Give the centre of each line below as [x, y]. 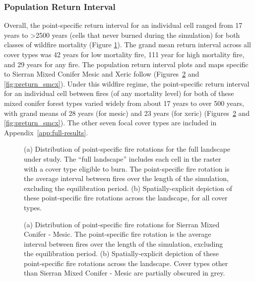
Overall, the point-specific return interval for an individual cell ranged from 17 [123, 25]
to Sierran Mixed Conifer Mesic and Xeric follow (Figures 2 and [102, 74]
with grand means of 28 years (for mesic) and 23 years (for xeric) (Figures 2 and [127, 113]
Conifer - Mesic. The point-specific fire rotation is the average [118, 234]
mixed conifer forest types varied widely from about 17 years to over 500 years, [124, 103]
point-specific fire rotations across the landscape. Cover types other [126, 263]
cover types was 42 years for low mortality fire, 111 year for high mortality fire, [124, 54]
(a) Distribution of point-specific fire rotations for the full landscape [127, 149]
